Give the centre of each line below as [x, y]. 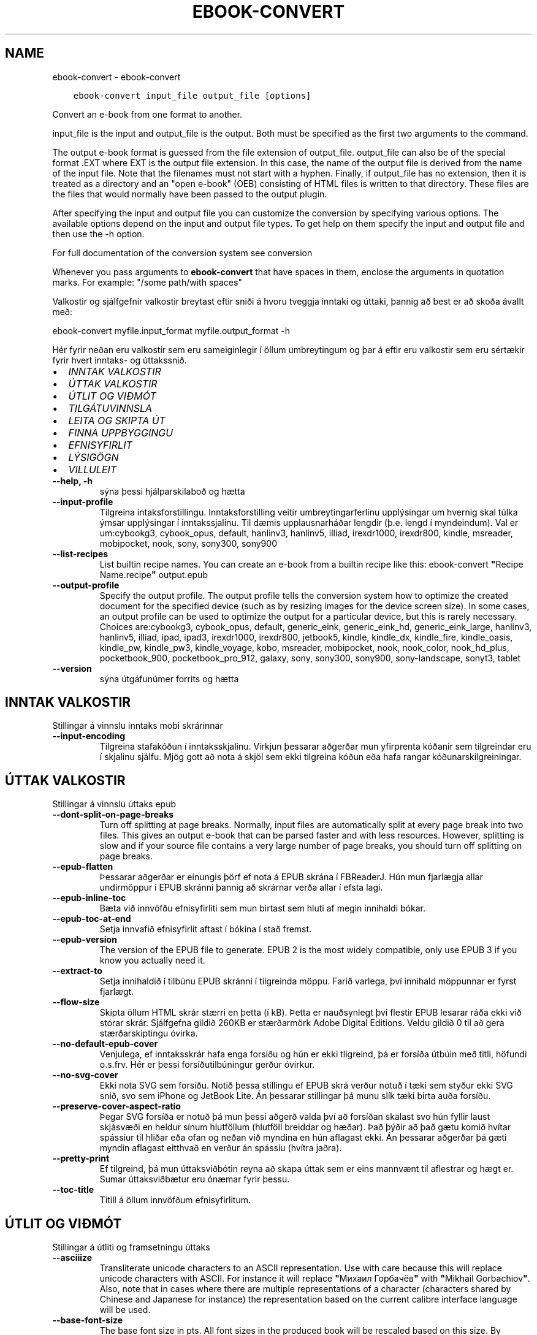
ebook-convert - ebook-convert [116, 77]
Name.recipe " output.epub [154, 574]
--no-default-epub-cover [105, 1044]
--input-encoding [89, 736]
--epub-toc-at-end [92, 919]
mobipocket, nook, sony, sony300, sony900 [188, 543]
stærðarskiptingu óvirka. [149, 1033]
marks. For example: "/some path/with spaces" [147, 282]
